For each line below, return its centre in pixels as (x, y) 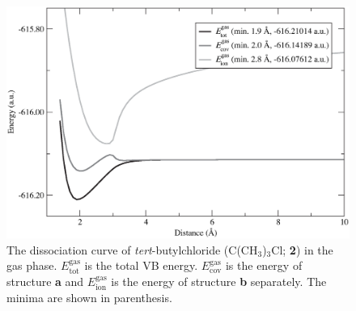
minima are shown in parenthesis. (89, 298)
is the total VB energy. (141, 265)
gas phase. (32, 265)
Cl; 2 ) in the (302, 249)
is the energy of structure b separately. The (219, 281)
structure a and (45, 281)
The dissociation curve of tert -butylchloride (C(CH (132, 249)
